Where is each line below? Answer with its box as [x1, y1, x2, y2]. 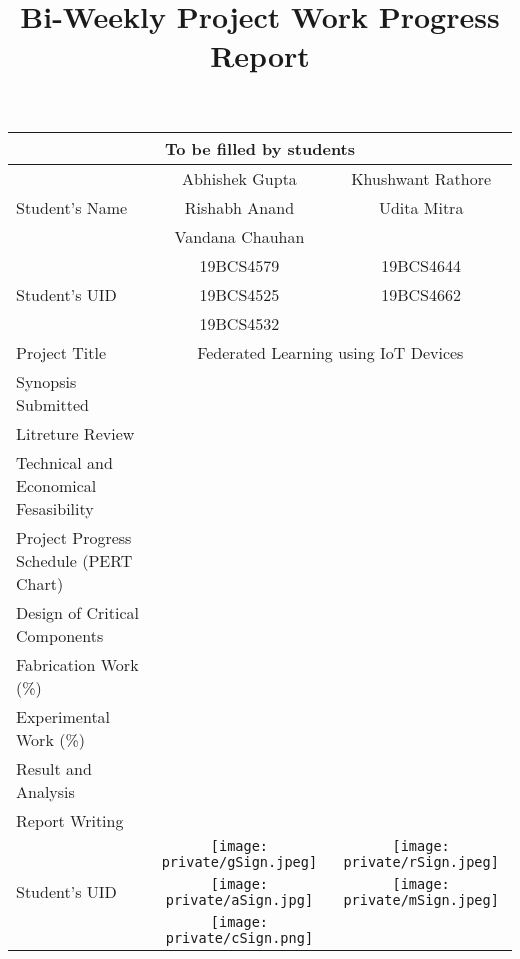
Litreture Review [16, 421, 135, 445]
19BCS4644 [381, 253, 462, 277]
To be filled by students [164, 136, 356, 160]
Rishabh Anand [184, 195, 295, 219]
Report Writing [16, 808, 124, 832]
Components [16, 623, 104, 647]
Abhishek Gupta [181, 166, 297, 190]
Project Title [16, 340, 107, 364]
